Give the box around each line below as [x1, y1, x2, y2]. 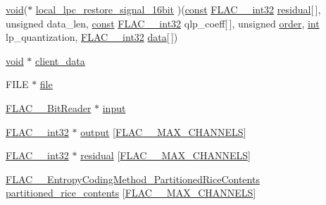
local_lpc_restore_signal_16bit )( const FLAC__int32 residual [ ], [35, 2, 321, 16]
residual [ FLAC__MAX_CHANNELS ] [80, 148, 251, 163]
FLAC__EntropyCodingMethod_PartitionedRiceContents [6, 171, 260, 186]
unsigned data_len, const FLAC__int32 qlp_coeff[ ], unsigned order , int [6, 15, 320, 30]
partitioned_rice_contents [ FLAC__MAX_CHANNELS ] [6, 185, 256, 200]
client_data [35, 53, 85, 68]
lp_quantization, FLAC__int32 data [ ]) [6, 30, 178, 44]
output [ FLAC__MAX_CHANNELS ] [80, 124, 246, 139]
